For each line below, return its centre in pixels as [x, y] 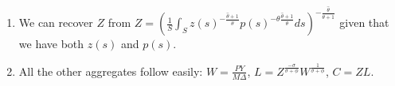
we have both [51, 44]
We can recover [56, 22]
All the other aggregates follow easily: [111, 71]
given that [364, 22]
